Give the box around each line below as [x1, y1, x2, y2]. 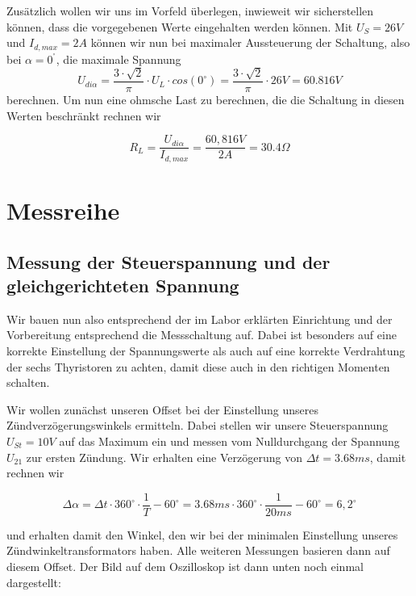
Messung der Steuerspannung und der [6, 249, 331, 274]
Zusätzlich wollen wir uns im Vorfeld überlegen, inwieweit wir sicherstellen [6, 2, 374, 19]
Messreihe [6, 193, 120, 226]
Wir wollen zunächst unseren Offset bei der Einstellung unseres [6, 401, 318, 418]
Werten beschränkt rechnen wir [6, 107, 161, 124]
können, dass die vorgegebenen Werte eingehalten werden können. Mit [6, 18, 353, 35]
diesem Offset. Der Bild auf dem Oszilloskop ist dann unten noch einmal [6, 557, 364, 574]
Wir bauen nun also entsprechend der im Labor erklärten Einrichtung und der [6, 310, 393, 327]
